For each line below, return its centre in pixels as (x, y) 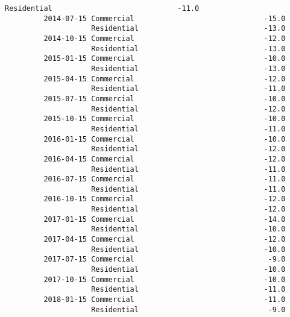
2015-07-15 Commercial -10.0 (165, 99)
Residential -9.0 (188, 309)
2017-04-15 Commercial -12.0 (165, 240)
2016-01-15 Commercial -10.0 (165, 139)
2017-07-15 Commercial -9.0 (165, 259)
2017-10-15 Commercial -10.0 (165, 279)
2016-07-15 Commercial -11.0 (165, 179)
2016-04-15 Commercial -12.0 (165, 159)
